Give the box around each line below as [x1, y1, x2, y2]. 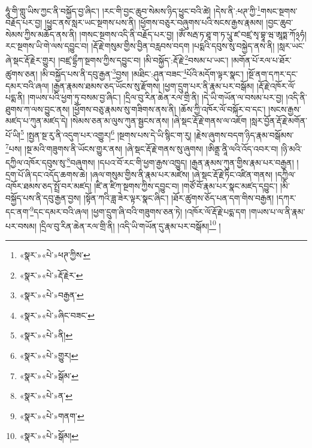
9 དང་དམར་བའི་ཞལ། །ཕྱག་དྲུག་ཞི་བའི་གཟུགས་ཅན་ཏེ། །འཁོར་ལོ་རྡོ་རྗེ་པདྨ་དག [30, 204, 247, 218]
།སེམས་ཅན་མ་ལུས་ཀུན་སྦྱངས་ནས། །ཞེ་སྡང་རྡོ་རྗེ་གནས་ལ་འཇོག [70, 114, 247, 127]
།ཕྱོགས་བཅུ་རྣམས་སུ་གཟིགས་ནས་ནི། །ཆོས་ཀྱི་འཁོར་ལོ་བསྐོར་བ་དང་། [72, 102, 266, 115]
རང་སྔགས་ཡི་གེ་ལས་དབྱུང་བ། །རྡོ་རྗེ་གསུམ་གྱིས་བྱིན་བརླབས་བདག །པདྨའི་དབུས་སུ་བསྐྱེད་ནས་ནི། [5, 40, 275, 52]
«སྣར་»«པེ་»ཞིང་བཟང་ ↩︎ [19, 308, 95, 321]
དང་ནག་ [5, 205, 31, 218]
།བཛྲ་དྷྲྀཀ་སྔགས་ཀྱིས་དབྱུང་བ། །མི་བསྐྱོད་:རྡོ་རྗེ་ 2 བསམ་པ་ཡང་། [58, 52, 229, 66]
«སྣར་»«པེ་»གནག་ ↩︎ [19, 409, 84, 422]
